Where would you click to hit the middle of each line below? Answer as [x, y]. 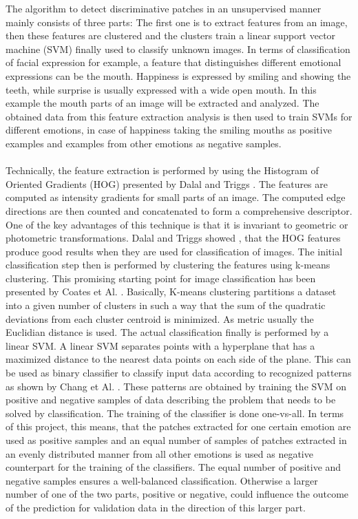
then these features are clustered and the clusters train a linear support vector [171, 35]
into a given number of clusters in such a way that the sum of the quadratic [166, 305]
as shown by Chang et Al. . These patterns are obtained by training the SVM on [176, 386]
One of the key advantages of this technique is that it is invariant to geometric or [177, 224]
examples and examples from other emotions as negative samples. [144, 143]
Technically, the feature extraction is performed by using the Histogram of [162, 170]
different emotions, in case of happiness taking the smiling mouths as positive [169, 130]
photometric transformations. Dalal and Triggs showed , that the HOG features [173, 238]
